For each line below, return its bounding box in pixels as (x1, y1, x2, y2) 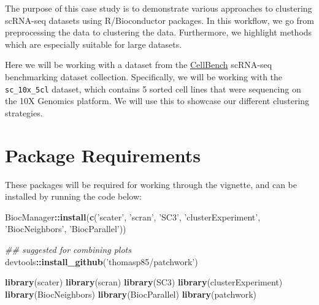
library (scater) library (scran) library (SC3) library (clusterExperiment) (5, 276, 283, 288)
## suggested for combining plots (5, 243, 131, 255)
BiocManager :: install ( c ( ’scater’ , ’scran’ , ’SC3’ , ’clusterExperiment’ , (5, 210, 261, 223)
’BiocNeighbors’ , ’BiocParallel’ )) (5, 222, 126, 235)
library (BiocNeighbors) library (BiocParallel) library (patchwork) (5, 287, 257, 300)
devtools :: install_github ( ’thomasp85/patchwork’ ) (5, 255, 198, 268)
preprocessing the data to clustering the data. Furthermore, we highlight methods (5, 26, 312, 39)
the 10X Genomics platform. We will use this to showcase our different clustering (5, 94, 310, 107)
